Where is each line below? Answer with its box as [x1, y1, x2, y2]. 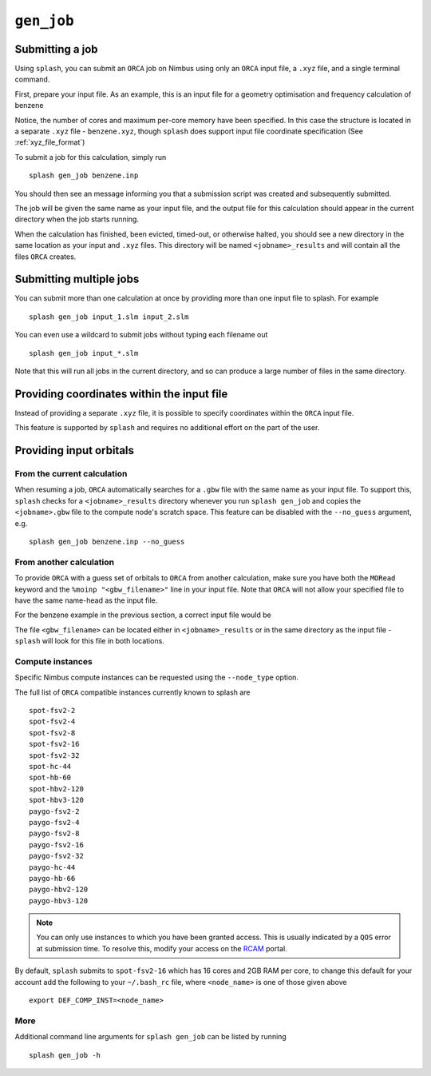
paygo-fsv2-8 [29, 829, 80, 839]
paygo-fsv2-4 [29, 818, 80, 827]
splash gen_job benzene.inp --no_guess [29, 537, 185, 547]
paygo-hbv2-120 [29, 885, 89, 895]
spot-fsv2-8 [29, 728, 76, 737]
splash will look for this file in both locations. [14, 636, 165, 646]
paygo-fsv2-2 [29, 807, 80, 815]
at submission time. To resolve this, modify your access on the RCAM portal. [36, 943, 287, 953]
